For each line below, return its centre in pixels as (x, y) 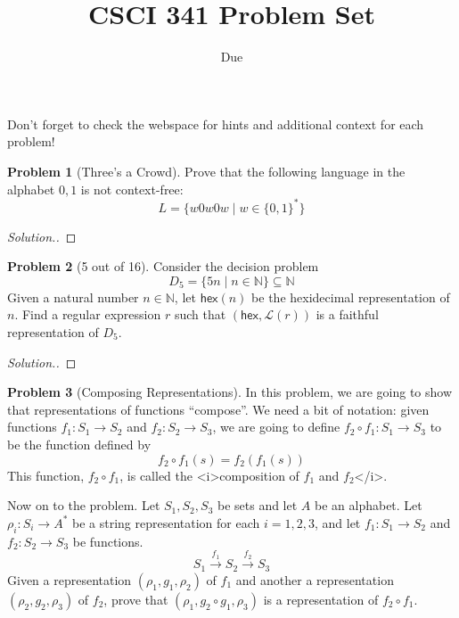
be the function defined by (79, 444)
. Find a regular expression (88, 314)
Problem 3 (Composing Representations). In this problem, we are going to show (230, 392)
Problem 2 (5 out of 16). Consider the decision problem (163, 266)
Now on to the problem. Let (84, 505)
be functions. (108, 541)
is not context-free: (132, 189)
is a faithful (347, 314)
